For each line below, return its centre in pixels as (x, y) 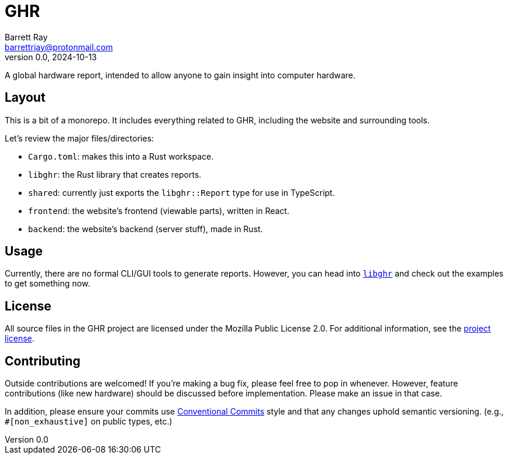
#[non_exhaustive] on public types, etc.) (89, 422)
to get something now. (48, 284)
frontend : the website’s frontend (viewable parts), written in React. (159, 210)
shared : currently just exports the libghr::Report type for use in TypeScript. (182, 192)
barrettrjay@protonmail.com (59, 47)
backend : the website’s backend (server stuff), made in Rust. (146, 229)
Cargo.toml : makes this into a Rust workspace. (121, 156)
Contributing (43, 361)
